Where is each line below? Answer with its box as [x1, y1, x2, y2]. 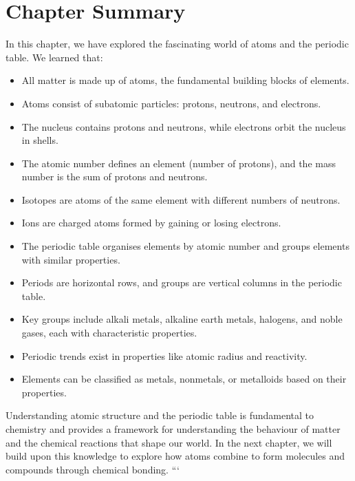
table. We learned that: [6, 50, 103, 64]
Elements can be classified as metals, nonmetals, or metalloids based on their [21, 372, 347, 386]
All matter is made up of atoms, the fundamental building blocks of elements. [21, 73, 349, 87]
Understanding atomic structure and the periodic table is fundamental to [6, 408, 314, 423]
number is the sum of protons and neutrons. [21, 169, 208, 184]
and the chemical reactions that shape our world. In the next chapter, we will [6, 435, 332, 449]
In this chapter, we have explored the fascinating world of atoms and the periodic [6, 36, 349, 51]
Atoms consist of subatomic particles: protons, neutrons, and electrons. [21, 96, 321, 110]
